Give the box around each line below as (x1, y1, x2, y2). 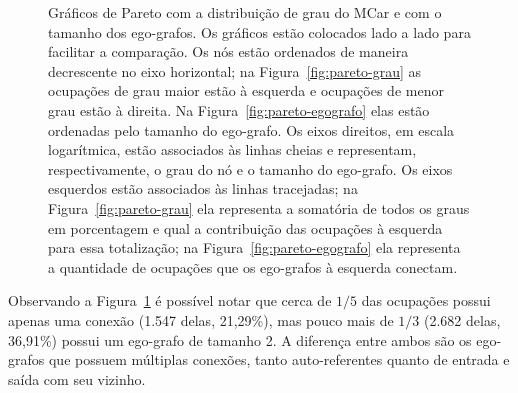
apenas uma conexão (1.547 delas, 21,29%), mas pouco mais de (8, 309, 394, 330)
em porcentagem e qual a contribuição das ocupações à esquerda (48, 217, 443, 238)
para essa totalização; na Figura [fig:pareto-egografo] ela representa (48, 237, 461, 258)
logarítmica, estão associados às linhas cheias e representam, (48, 139, 417, 160)
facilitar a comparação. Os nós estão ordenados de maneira (48, 41, 409, 62)
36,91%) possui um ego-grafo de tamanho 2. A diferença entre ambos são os (8, 329, 472, 350)
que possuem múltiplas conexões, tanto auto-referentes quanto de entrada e (48, 349, 510, 370)
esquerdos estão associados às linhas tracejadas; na (48, 178, 358, 199)
